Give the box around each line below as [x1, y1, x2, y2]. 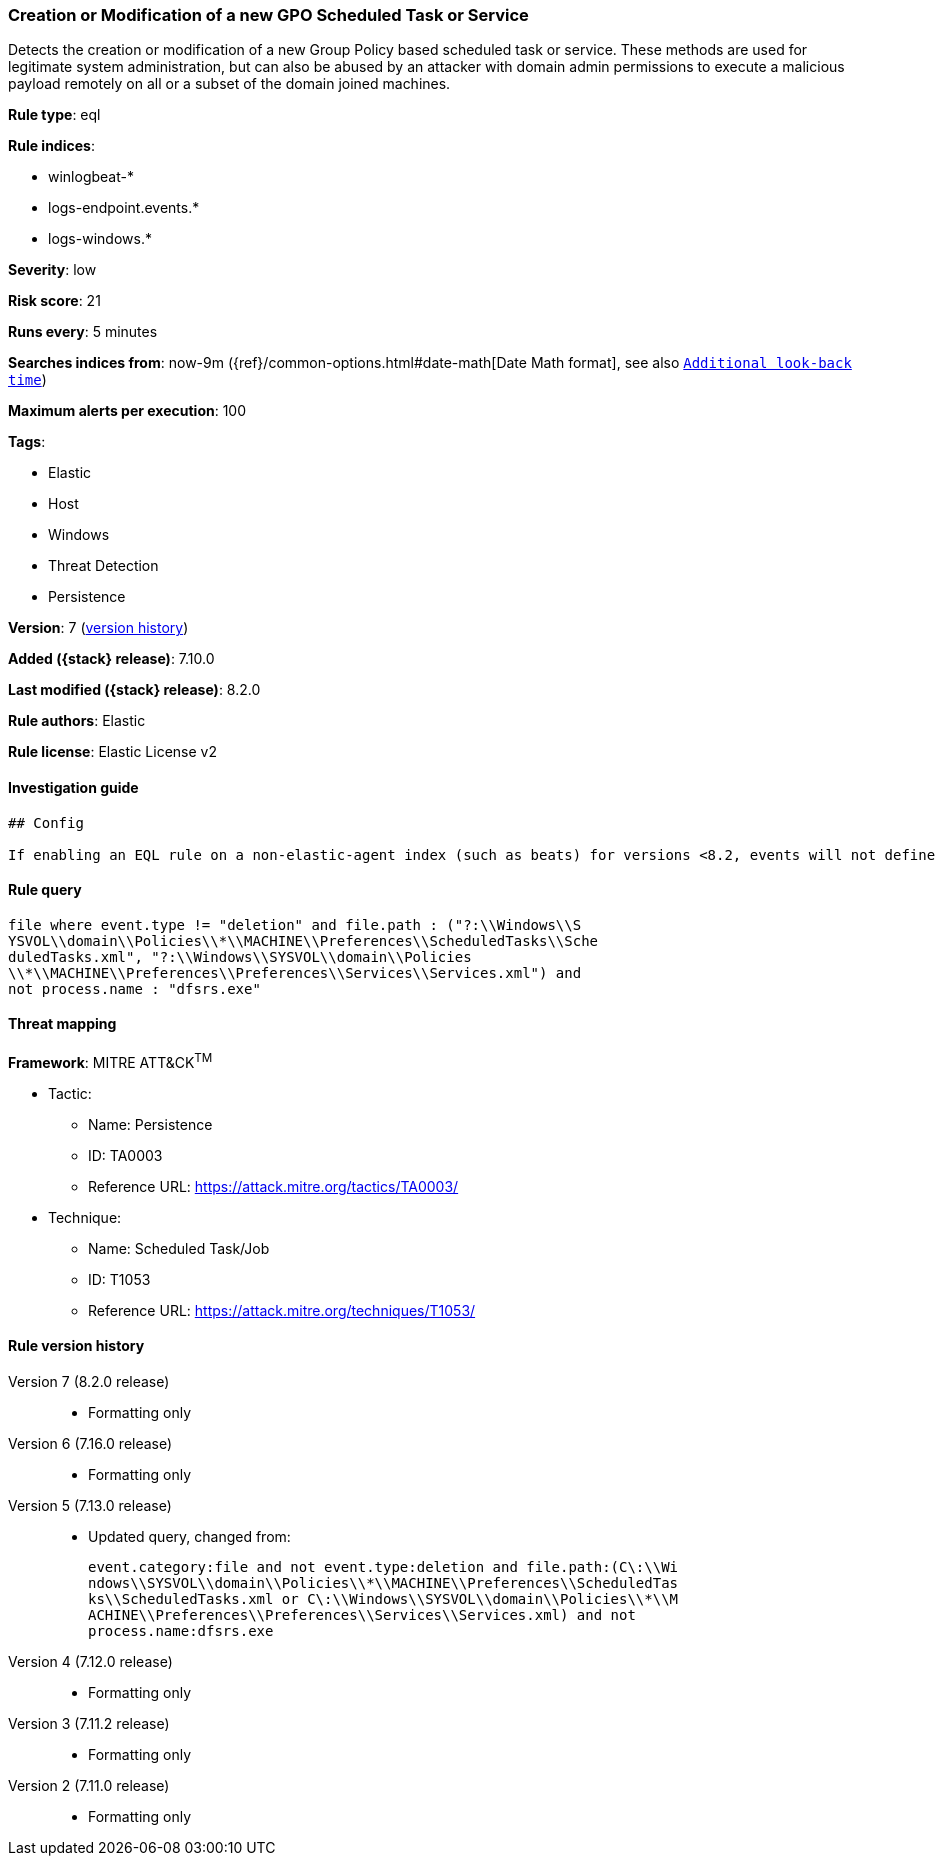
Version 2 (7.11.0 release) [8, 1776, 170, 1794]
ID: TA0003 [88, 1146, 163, 1164]
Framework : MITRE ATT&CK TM [8, 1051, 213, 1071]
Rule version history [8, 1337, 145, 1355]
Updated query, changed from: [88, 1527, 291, 1545]
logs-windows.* [48, 230, 152, 248]
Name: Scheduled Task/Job [88, 1239, 270, 1257]
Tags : [8, 433, 46, 451]
